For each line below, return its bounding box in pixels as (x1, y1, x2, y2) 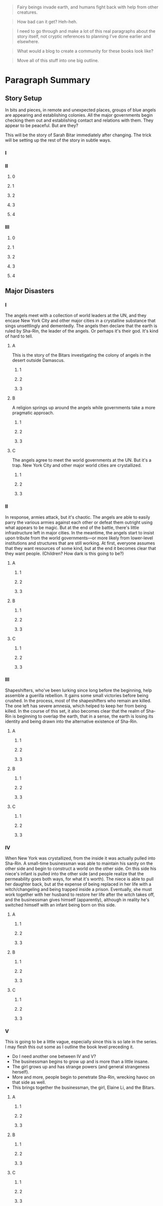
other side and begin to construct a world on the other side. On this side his (5, 866, 157, 871)
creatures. (17, 9, 38, 15)
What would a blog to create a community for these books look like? (17, 48, 154, 54)
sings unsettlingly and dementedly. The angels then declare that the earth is (5, 323, 157, 329)
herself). (12, 1069, 29, 1075)
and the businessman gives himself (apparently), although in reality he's (5, 897, 150, 903)
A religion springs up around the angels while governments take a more (12, 405, 156, 411)
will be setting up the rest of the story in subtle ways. (5, 137, 111, 143)
